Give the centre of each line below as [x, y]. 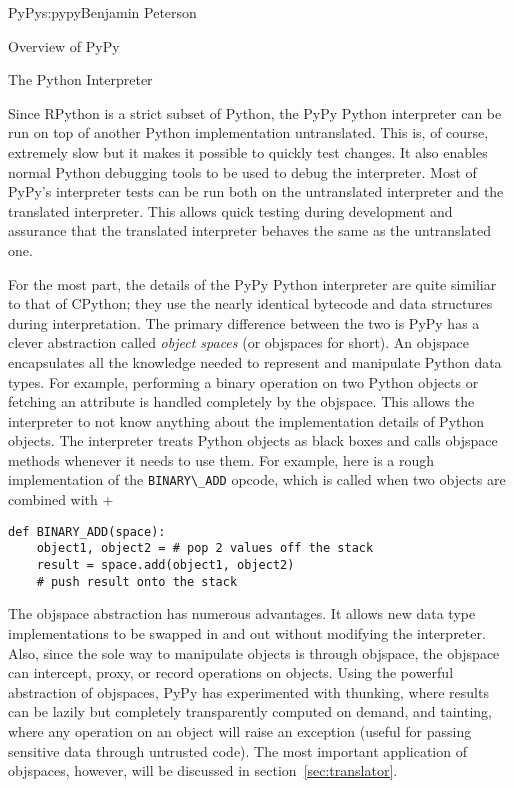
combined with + [61, 499]
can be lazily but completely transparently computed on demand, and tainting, [250, 711]
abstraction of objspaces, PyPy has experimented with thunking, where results [248, 691]
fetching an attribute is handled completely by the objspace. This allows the [241, 401]
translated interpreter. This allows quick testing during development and [230, 210]
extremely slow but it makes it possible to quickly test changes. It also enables [248, 151]
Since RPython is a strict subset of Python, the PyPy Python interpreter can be [255, 112]
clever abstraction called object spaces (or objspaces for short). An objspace [238, 342]
